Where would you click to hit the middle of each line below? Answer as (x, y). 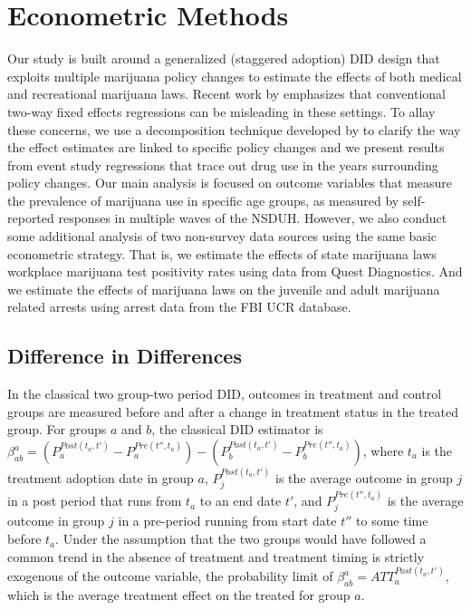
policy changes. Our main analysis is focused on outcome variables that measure (230, 183)
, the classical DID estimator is (237, 429)
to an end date (240, 501)
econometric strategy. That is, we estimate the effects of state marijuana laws (222, 253)
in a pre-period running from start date (227, 521)
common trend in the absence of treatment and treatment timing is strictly (216, 556)
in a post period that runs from (95, 501)
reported (31, 218)
